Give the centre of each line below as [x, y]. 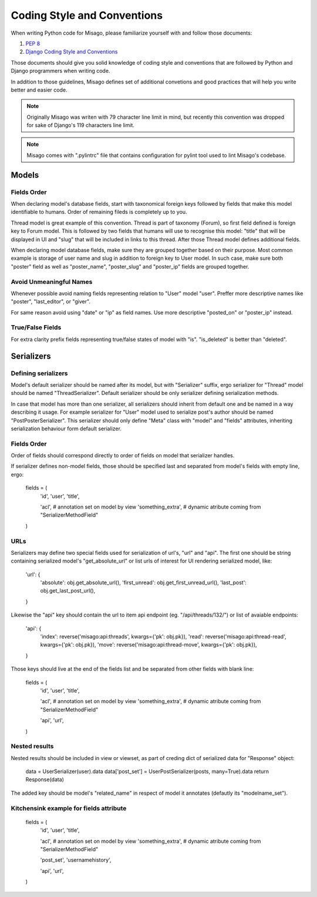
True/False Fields [36, 327]
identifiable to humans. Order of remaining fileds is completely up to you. [99, 212]
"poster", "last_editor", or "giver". [51, 302]
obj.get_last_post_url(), [68, 591]
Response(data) [45, 779]
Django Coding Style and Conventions [72, 52]
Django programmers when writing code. [60, 71]
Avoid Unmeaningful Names [52, 282]
